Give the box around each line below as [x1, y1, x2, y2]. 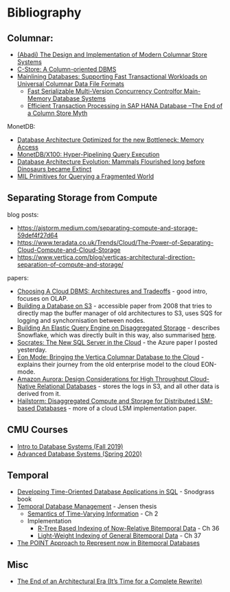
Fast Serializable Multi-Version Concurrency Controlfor [27, 87, 183, 95]
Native [16, 382, 36, 390]
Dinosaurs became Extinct [16, 165, 92, 173]
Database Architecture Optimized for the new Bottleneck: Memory [16, 136, 205, 144]
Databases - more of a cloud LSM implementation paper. [36, 404, 197, 412]
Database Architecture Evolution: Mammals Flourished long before [16, 158, 205, 166]
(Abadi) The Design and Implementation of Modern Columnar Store [16, 50, 207, 59]
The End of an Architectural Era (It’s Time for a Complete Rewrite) [16, 577, 203, 586]
